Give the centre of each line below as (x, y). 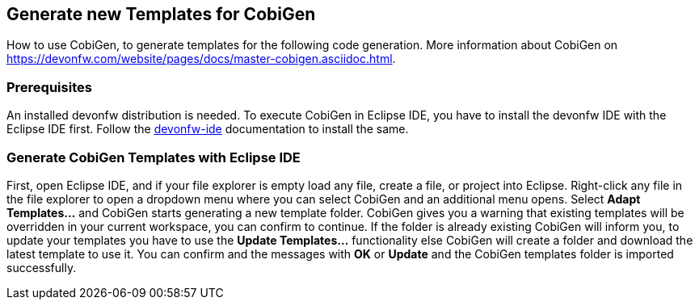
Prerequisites (49, 87)
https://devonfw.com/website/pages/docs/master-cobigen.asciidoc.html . (201, 59)
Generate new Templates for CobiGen (161, 14)
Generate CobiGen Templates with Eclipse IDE (154, 157)
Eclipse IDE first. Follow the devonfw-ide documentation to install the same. (208, 129)
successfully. (42, 267)
